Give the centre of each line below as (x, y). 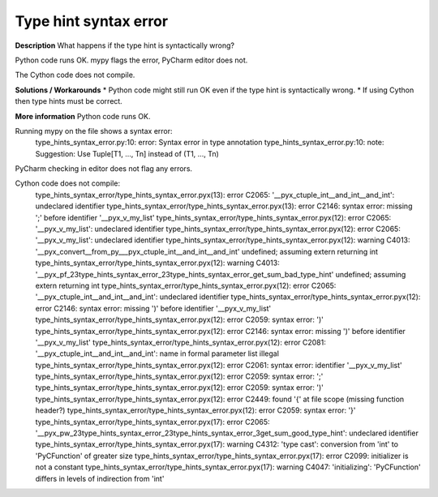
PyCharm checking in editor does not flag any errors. (104, 169)
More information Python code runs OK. (83, 116)
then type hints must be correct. (69, 101)
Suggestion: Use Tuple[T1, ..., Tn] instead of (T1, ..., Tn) (127, 153)
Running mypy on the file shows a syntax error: (94, 131)
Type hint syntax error (92, 21)
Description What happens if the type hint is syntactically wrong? (125, 45)
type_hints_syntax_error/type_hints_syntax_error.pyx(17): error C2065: (153, 422)
